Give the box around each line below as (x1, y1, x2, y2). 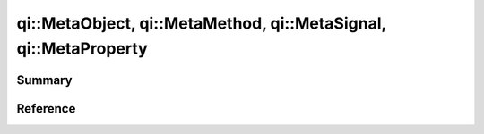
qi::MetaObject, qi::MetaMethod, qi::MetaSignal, (16, 13, 387, 33)
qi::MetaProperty (16, 38, 148, 58)
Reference (16, 101, 76, 116)
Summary (16, 72, 73, 88)
